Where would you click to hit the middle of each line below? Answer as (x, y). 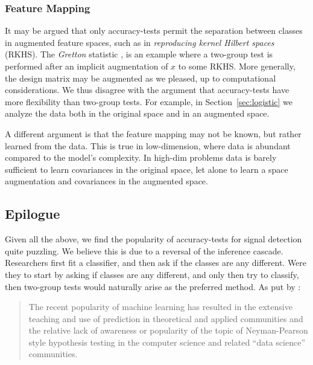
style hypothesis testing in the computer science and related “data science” (167, 342)
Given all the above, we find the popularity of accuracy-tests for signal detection (153, 239)
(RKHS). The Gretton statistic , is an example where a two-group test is (139, 54)
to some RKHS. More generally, (237, 66)
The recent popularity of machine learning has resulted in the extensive (160, 307)
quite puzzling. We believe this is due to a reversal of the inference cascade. (144, 250)
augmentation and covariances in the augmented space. (106, 181)
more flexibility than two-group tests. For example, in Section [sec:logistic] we (149, 101)
